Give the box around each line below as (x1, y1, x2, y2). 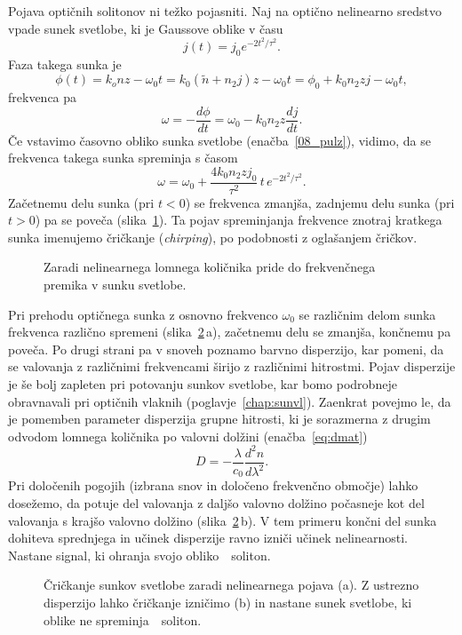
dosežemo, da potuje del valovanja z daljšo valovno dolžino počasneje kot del (8, 494, 425, 512)
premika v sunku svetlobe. (44, 275, 187, 294)
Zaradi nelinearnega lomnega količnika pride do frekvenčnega (44, 258, 376, 276)
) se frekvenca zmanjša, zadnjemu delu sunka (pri (185, 193, 455, 211)
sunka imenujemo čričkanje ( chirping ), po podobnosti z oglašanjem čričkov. (8, 227, 418, 246)
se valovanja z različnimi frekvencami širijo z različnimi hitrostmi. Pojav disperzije (8, 357, 456, 376)
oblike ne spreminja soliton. (44, 610, 202, 629)
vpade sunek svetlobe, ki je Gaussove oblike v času (8, 19, 283, 37)
